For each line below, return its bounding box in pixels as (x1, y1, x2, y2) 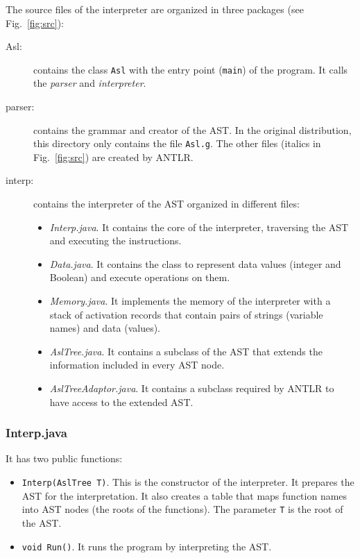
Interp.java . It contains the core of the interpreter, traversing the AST (49, 219, 349, 234)
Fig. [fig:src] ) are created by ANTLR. (33, 149, 194, 164)
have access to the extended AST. (49, 394, 194, 409)
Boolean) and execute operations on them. (49, 270, 230, 285)
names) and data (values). (49, 321, 161, 335)
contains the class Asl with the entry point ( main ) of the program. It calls (33, 62, 348, 76)
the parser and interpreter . (33, 76, 146, 90)
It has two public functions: (6, 451, 123, 466)
